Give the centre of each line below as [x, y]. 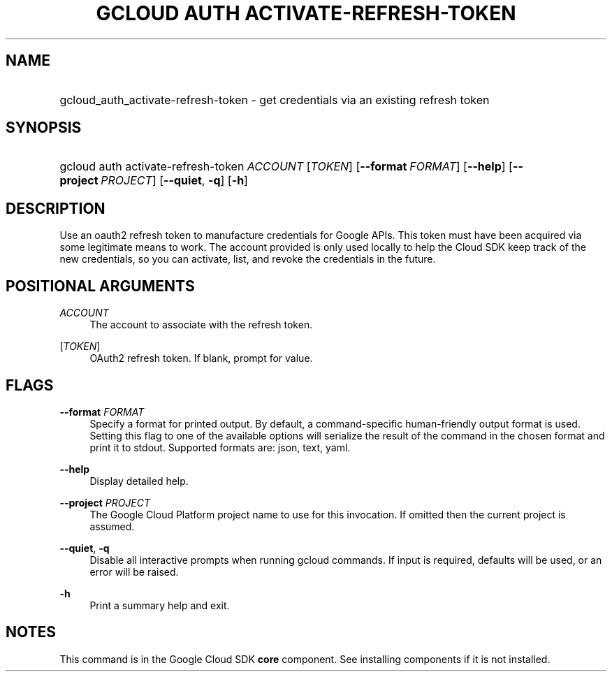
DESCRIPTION [56, 208]
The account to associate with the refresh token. [201, 325]
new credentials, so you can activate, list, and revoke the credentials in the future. [248, 259]
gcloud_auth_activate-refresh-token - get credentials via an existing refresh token [275, 100]
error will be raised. [134, 572]
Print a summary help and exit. [160, 605]
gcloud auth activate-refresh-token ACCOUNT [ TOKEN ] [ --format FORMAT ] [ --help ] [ [286, 167]
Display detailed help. [139, 481]
